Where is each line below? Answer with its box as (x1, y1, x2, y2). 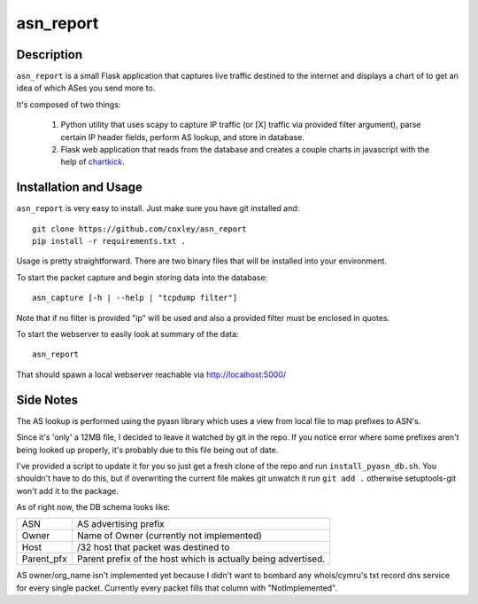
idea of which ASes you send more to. (16, 82, 156, 93)
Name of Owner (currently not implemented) (76, 529, 263, 542)
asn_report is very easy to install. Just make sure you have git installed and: (16, 203, 300, 214)
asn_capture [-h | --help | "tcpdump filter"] (32, 293, 238, 303)
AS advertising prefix (76, 518, 166, 530)
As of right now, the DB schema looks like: (16, 502, 171, 513)
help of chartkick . (60, 156, 125, 168)
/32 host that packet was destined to (76, 541, 230, 553)
